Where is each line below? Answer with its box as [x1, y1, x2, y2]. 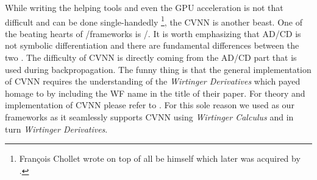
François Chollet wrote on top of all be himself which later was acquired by [19, 152, 301, 165]
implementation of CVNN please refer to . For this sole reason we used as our [5, 99, 294, 111]
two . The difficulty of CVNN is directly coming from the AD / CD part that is [5, 51, 297, 64]
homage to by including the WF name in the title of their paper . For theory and [5, 86, 305, 99]
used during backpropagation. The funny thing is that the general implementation [5, 63, 312, 75]
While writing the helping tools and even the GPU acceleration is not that [5, 1, 283, 13]
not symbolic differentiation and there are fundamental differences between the [5, 39, 299, 52]
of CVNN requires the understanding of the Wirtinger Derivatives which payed [5, 75, 301, 88]
